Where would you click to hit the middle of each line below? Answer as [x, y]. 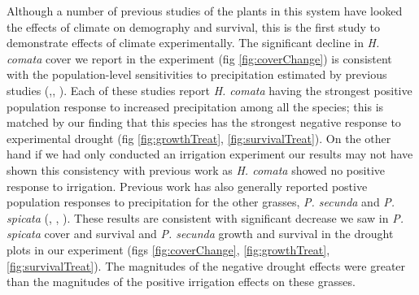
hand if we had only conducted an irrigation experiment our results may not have [210, 154]
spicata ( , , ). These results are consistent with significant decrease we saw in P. [205, 217]
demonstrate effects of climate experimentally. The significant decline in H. [193, 43]
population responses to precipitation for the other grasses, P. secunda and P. [201, 202]
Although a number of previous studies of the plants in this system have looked [205, 11]
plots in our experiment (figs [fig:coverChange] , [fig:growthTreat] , [168, 249]
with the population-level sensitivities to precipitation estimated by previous [197, 74]
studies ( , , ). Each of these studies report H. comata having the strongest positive [209, 90]
